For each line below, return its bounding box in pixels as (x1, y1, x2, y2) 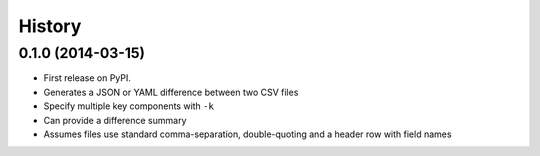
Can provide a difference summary (43, 114, 187, 126)
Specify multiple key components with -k (43, 100, 214, 112)
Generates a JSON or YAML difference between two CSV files (43, 86, 299, 98)
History (18, 15, 82, 37)
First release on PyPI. (43, 72, 132, 84)
